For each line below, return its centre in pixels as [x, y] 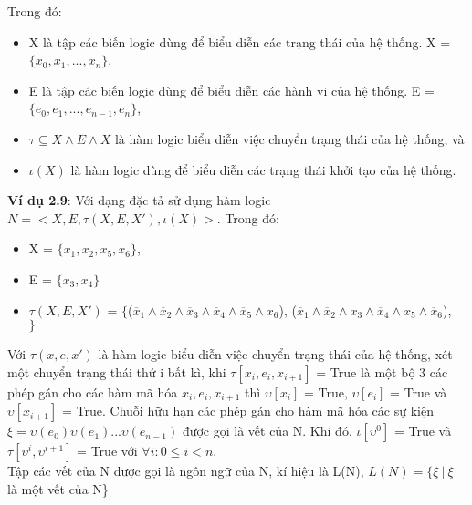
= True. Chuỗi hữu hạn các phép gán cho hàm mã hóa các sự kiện [248, 411]
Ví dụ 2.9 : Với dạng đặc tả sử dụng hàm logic [139, 200]
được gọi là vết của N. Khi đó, [267, 431]
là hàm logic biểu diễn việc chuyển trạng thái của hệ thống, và [289, 138]
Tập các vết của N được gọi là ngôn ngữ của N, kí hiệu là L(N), [186, 471]
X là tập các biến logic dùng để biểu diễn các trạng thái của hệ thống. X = [240, 41]
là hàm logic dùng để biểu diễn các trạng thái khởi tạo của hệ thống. [263, 169]
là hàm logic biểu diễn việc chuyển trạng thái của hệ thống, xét [275, 354]
